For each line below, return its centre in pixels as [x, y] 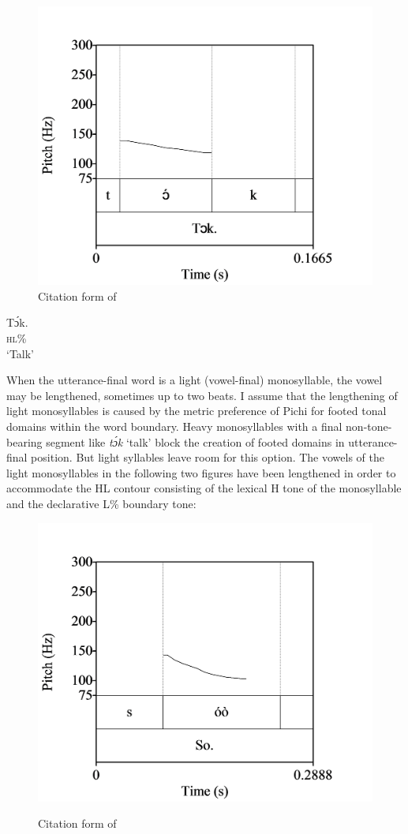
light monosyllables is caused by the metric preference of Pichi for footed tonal [197, 411]
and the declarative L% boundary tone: [101, 503]
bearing [24, 441]
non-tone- [369, 426]
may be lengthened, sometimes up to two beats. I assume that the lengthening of [202, 395]
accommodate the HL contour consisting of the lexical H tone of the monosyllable [204, 488]
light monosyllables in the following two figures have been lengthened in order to [201, 472]
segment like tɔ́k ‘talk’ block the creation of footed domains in [195, 441]
